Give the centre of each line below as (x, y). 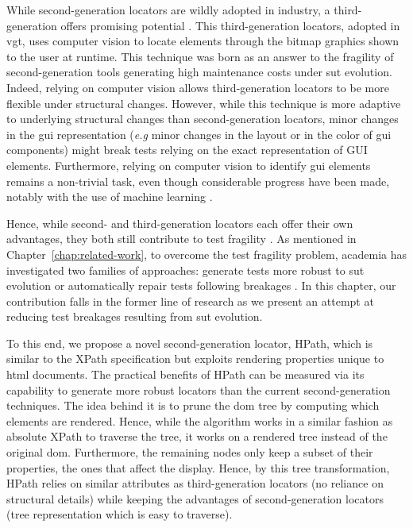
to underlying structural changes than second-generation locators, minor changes (203, 119)
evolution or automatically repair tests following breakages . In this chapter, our (201, 285)
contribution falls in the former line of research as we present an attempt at (190, 301)
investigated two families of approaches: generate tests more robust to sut (185, 270)
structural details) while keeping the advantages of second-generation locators (195, 498)
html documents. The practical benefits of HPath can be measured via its (185, 374)
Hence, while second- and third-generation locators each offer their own (180, 223)
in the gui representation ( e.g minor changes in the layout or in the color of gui (199, 134)
